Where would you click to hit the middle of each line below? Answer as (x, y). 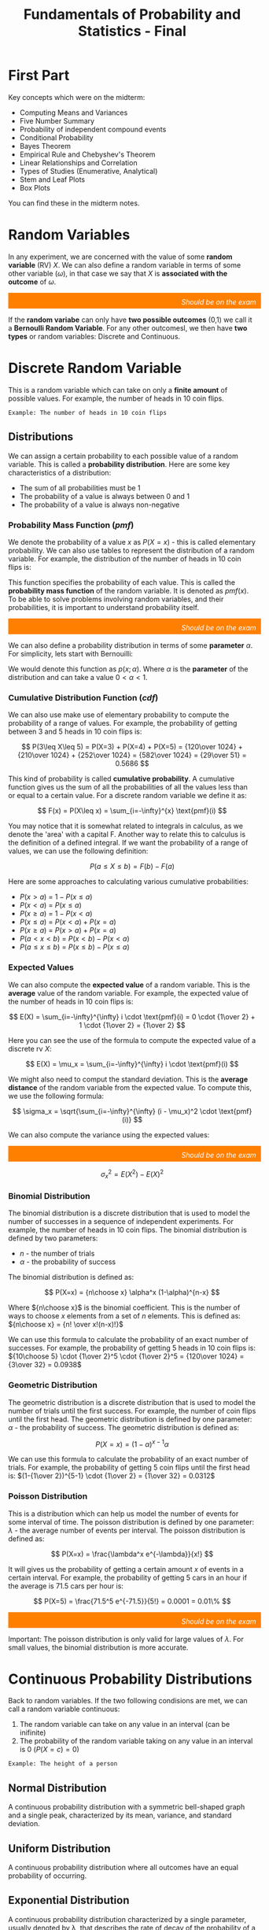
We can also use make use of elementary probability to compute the (119, 715)
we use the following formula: (56, 1096)
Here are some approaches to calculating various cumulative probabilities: (129, 882)
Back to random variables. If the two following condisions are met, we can (128, 1701)
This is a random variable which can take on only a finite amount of (118, 390)
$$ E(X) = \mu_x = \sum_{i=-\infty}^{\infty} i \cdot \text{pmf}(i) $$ (132, 1063)
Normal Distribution (57, 1788)
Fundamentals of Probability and (132, 15)
